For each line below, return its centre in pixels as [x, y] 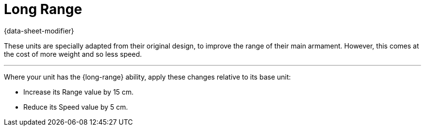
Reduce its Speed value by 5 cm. [76, 107]
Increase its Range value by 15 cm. [79, 92]
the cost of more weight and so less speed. [73, 54]
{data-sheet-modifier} [39, 31]
